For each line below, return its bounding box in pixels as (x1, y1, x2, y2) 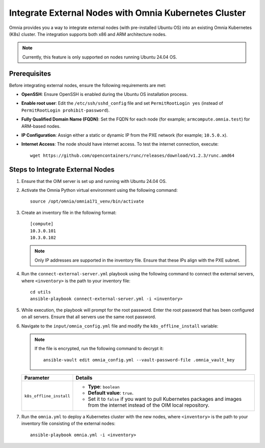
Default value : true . (87, 389, 134, 396)
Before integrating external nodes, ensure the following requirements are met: (9, 82, 166, 88)
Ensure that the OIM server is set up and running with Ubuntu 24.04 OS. (21, 178, 167, 184)
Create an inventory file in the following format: (21, 209, 117, 215)
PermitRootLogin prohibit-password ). (21, 107, 110, 113)
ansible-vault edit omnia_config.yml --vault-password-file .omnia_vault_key (43, 357, 235, 362)
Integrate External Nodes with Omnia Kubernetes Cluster (9, 7, 246, 18)
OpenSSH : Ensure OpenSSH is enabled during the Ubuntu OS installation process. (21, 91, 188, 97)
